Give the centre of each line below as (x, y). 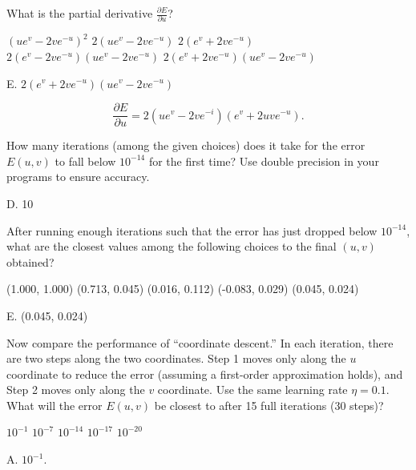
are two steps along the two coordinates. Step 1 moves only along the (176, 358)
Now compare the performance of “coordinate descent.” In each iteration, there (200, 342)
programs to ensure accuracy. (78, 177)
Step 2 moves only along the (76, 390)
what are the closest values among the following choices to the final (172, 246)
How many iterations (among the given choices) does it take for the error (186, 145)
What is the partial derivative (80, 13)
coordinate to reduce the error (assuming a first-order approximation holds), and (205, 374)
